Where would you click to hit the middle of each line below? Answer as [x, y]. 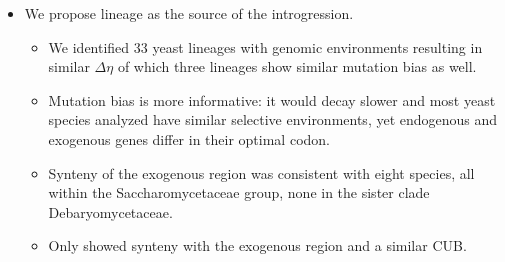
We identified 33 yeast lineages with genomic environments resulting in [265, 46]
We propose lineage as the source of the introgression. [189, 13]
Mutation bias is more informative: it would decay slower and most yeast [272, 99]
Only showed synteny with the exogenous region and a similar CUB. [257, 245]
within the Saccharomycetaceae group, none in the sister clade [239, 192]
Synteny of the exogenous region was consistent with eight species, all [261, 172]
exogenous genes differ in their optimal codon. [189, 138]
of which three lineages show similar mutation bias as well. [297, 66]
